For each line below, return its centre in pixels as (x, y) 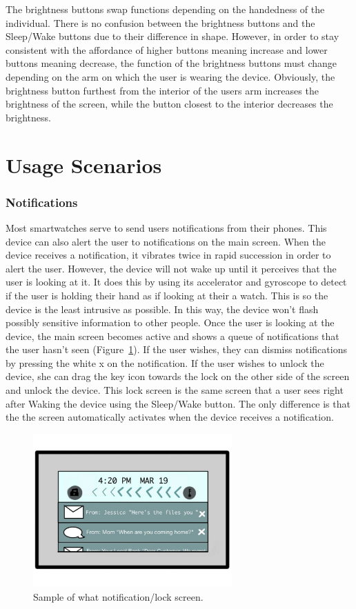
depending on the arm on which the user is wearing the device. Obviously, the (170, 76)
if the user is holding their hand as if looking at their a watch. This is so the (167, 295)
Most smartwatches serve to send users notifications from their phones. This (166, 227)
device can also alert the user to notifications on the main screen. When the (166, 241)
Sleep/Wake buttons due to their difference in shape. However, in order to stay (172, 36)
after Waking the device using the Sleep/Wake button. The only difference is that (178, 403)
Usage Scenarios (84, 164)
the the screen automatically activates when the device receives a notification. (170, 417)
